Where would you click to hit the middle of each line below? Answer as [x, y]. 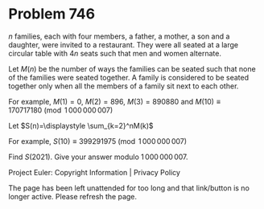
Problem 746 [52, 14]
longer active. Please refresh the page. [73, 196]
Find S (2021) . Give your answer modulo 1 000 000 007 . [98, 157]
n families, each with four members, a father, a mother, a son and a [119, 36]
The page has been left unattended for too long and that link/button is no [129, 188]
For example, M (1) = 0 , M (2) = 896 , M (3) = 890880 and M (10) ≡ [115, 101]
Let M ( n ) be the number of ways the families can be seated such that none [132, 68]
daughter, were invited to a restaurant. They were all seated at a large [124, 44]
